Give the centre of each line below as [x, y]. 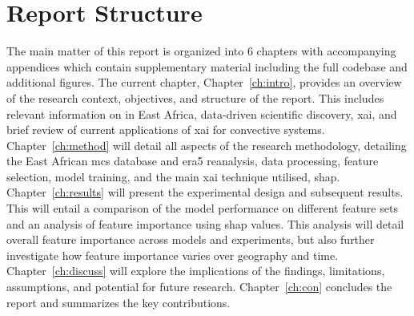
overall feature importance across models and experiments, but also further [191, 239]
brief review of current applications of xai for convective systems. [166, 130]
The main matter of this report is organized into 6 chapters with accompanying [201, 51]
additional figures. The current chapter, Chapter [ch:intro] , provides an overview [204, 82]
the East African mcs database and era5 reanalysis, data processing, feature [193, 161]
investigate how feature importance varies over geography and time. [173, 255]
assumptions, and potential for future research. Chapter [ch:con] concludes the [199, 287]
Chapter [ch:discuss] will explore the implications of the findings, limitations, [196, 271]
